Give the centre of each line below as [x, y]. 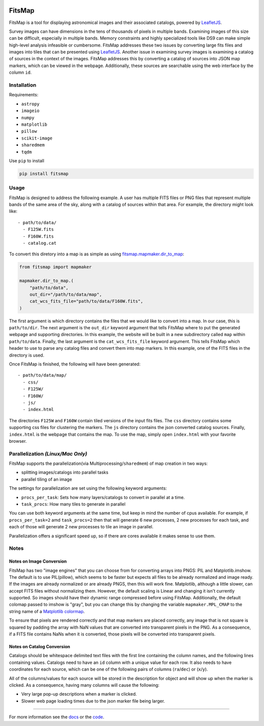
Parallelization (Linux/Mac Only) [48, 454]
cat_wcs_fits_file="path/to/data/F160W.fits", [87, 301]
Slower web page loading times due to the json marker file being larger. [93, 701]
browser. [18, 441]
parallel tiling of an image [47, 479]
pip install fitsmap [44, 173]
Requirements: [24, 95]
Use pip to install [27, 160]
